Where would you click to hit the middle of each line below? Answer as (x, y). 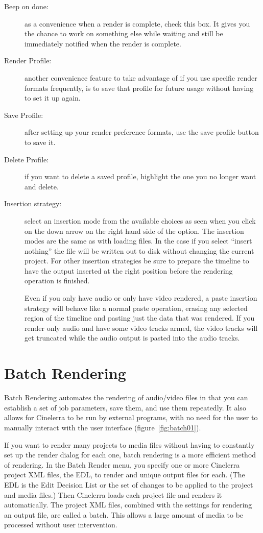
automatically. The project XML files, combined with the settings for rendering (128, 505)
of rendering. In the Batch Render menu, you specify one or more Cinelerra (122, 464)
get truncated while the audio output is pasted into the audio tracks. (132, 338)
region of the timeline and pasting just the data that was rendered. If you (140, 318)
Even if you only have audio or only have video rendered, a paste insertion (141, 298)
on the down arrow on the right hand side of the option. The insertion (134, 231)
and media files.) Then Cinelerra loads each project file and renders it (113, 494)
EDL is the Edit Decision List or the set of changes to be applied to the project (129, 484)
